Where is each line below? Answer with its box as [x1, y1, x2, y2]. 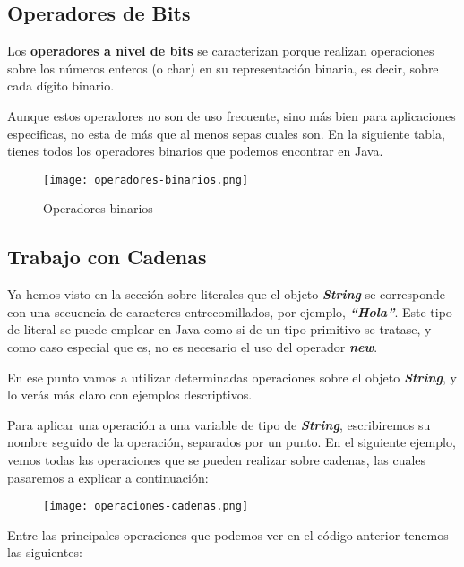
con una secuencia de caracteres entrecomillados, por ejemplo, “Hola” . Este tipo [7, 302, 452, 321]
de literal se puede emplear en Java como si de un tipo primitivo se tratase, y [7, 320, 432, 339]
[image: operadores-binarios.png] [43, 173, 249, 186]
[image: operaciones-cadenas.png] [43, 500, 249, 513]
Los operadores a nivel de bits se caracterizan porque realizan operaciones [7, 41, 434, 60]
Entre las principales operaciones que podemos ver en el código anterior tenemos [7, 525, 449, 544]
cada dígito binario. [7, 76, 115, 95]
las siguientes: [7, 543, 82, 562]
